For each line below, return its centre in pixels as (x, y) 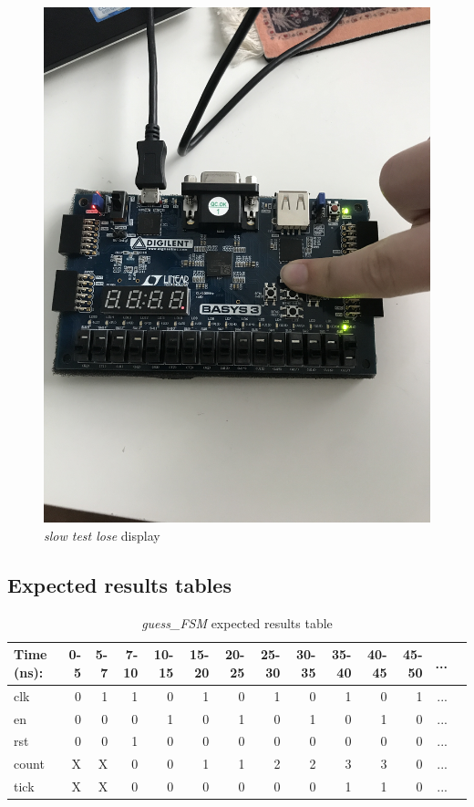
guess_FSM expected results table (237, 622)
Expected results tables (119, 584)
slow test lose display (102, 535)
